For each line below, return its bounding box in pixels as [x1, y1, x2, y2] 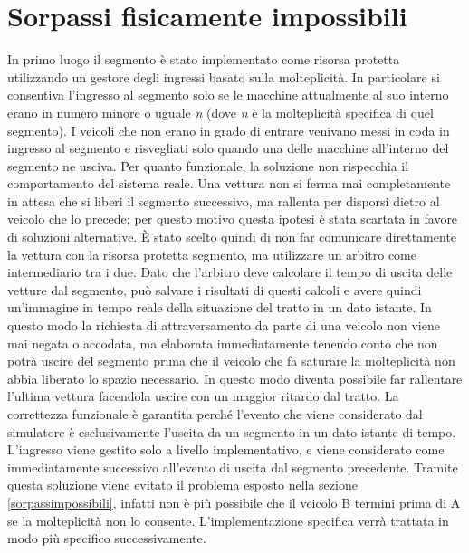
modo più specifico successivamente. [7, 529, 206, 548]
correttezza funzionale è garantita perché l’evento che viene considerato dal [7, 405, 423, 423]
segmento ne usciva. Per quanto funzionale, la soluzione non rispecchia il [7, 156, 409, 175]
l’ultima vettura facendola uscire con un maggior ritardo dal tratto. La [7, 386, 399, 405]
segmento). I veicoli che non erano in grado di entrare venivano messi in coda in [7, 120, 450, 139]
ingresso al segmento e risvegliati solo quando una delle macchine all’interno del [7, 138, 449, 157]
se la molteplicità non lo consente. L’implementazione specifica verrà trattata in [7, 510, 449, 529]
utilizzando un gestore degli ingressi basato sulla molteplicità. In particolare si [7, 67, 440, 86]
